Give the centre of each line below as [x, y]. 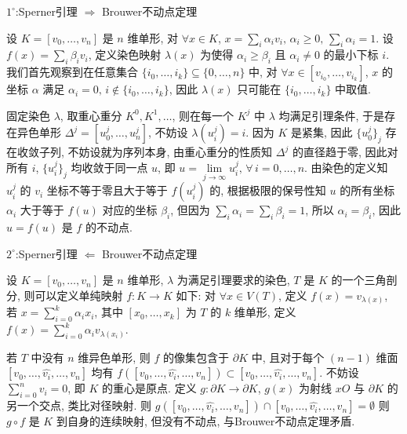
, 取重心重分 [91, 115]
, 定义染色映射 [125, 55]
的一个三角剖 [364, 280]
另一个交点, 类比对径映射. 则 [79, 405]
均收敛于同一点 [109, 167]
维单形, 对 [153, 37]
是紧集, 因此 [322, 132]
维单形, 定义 [265, 312]
